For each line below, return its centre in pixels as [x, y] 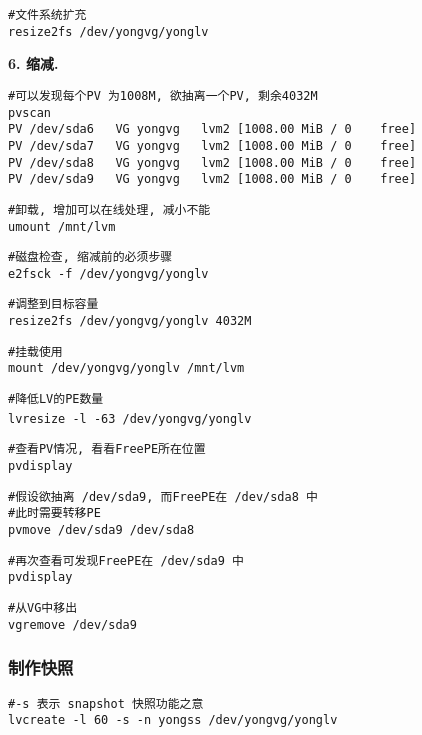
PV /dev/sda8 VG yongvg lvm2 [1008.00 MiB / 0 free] [212, 162]
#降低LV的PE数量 [56, 399]
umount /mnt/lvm [62, 226]
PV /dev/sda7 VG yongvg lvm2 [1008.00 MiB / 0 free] [212, 145]
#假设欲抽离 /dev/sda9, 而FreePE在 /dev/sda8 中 [163, 496]
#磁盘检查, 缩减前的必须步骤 [90, 257]
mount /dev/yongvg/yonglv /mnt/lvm [126, 368]
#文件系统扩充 [47, 15]
